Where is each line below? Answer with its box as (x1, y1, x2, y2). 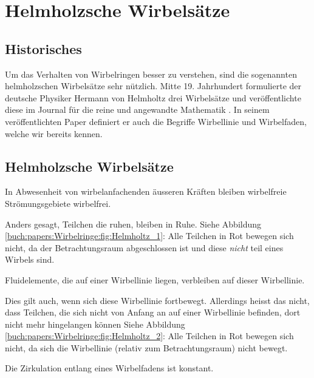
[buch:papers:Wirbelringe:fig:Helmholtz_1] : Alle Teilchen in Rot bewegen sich (5, 229, 294, 242)
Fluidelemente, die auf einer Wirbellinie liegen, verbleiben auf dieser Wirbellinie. (5, 273, 305, 286)
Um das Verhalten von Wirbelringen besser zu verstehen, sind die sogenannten (5, 67, 297, 80)
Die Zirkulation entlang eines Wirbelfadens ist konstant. (5, 362, 214, 374)
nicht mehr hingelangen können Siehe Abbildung (5, 317, 185, 330)
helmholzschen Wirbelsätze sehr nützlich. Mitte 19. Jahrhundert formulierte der (5, 79, 301, 92)
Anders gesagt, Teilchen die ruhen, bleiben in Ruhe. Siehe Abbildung (5, 217, 262, 230)
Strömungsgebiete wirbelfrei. (5, 197, 111, 209)
